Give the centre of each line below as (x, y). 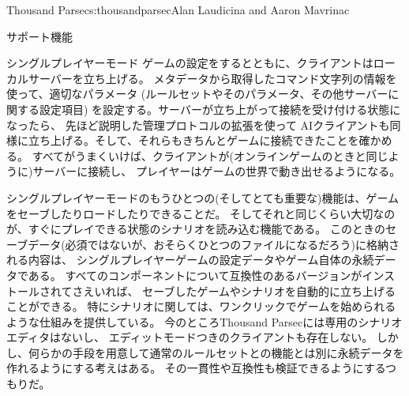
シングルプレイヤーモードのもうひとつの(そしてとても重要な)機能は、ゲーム (203, 197)
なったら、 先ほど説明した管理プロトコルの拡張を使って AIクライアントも (198, 124)
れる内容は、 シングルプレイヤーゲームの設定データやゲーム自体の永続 (190, 260)
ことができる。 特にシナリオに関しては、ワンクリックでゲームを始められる (201, 306)
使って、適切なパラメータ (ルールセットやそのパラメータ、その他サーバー (197, 94)
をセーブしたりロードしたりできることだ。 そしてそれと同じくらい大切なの (201, 213)
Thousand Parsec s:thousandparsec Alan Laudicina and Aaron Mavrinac (178, 9)
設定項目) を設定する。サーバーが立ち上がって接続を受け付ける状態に (220, 109)
